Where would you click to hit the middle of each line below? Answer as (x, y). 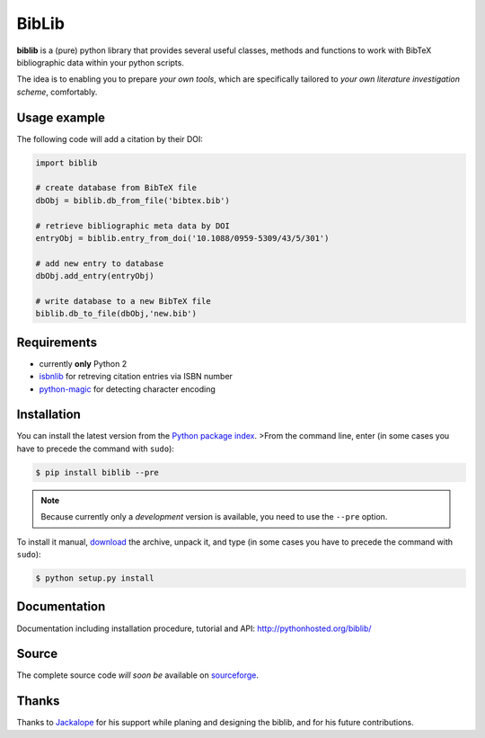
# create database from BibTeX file (116, 188)
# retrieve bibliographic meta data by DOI (133, 226)
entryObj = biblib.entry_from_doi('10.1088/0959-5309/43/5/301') (182, 238)
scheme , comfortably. (57, 92)
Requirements (57, 342)
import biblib (66, 163)
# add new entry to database (100, 263)
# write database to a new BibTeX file (123, 301)
